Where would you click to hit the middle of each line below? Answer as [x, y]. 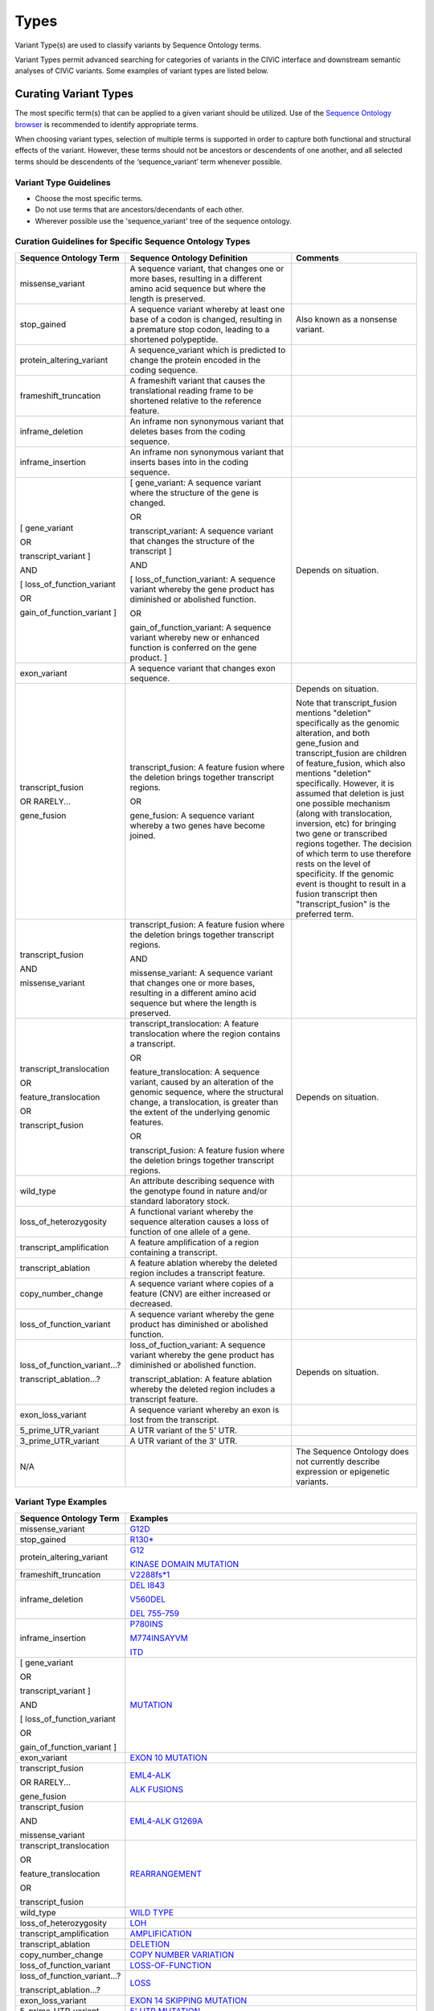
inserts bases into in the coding [189, 462]
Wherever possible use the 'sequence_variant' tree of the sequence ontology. [164, 220]
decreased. [151, 1303]
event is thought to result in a [351, 883]
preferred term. [325, 914]
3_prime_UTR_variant [59, 1441]
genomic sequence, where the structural [207, 1092]
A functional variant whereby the [191, 1211]
